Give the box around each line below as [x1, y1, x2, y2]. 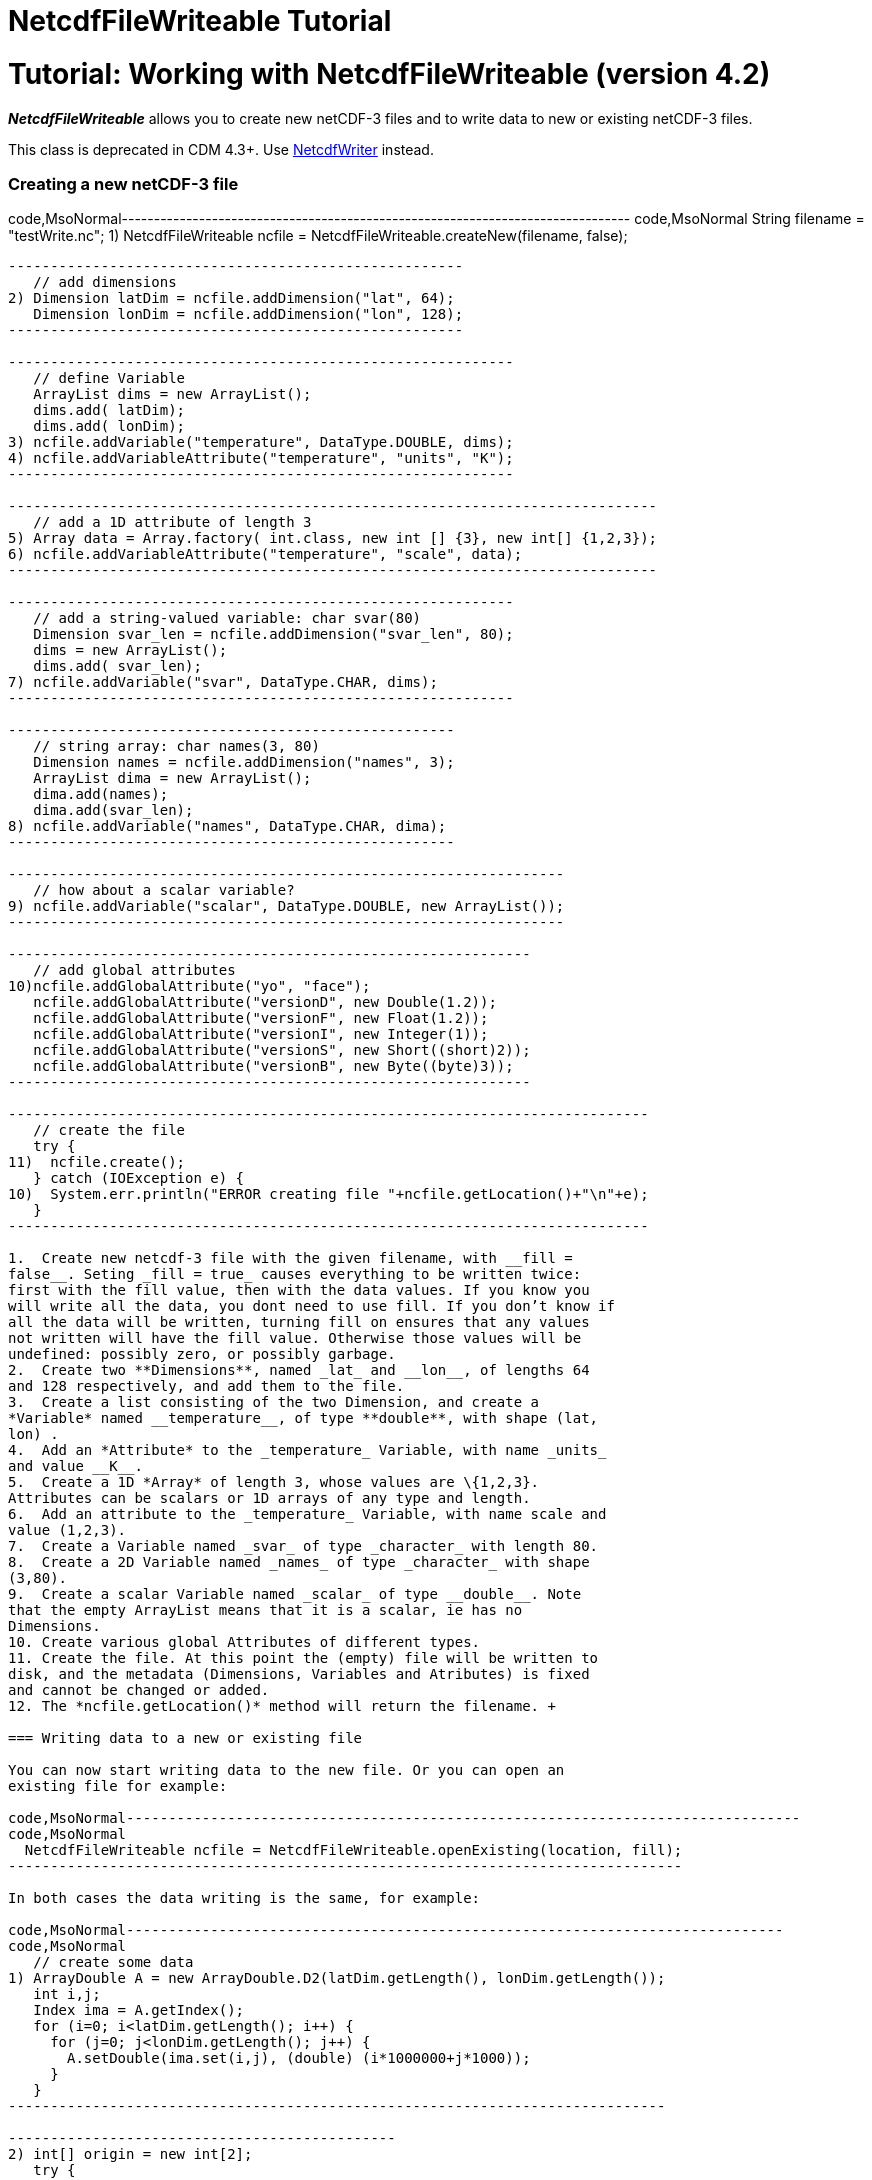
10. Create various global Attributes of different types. [8, 1634, 481, 1651]
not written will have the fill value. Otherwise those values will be [8, 1330, 582, 1347]
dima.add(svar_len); [33, 802, 194, 819]
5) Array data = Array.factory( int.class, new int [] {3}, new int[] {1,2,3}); [8, 530, 658, 547]
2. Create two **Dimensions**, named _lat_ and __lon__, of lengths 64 [8, 1362, 590, 1379]
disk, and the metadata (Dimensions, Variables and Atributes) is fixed [8, 1666, 590, 1683]
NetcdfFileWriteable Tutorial [8, 4, 392, 38]
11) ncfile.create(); [8, 1154, 186, 1171]
